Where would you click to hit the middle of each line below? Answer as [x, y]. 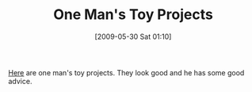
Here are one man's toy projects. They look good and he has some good [126, 72]
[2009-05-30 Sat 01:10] [133, 36]
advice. [20, 81]
